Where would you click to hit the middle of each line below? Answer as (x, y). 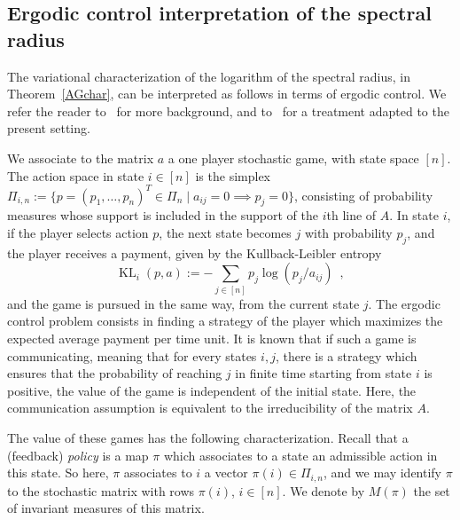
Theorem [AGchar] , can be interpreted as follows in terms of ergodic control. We (227, 94)
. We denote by (324, 490)
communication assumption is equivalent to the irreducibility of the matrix (210, 408)
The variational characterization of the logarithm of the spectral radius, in (209, 76)
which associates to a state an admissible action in (300, 455)
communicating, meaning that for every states (132, 355)
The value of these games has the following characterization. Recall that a (208, 437)
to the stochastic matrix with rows (101, 490)
